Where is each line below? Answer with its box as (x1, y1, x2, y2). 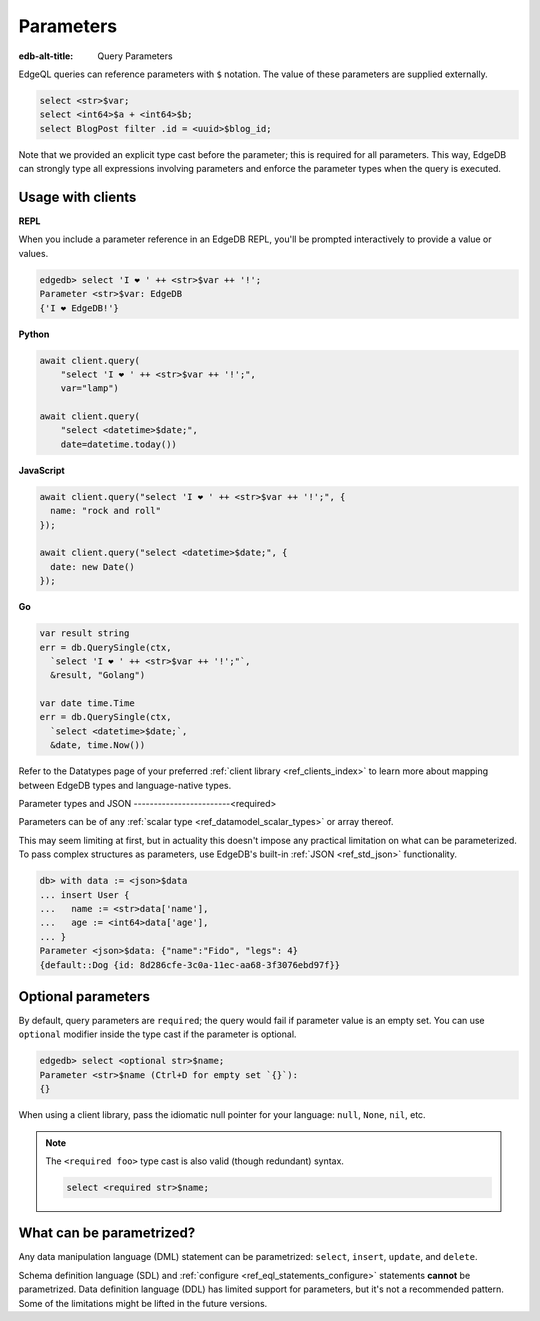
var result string (39, 628, 130, 639)
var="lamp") (60, 383, 120, 394)
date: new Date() (50, 561, 135, 572)
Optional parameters (18, 988, 150, 1005)
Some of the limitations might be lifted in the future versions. (18, 1297, 268, 1309)
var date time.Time (39, 698, 135, 709)
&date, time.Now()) (50, 740, 146, 751)
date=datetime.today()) (60, 438, 177, 450)
